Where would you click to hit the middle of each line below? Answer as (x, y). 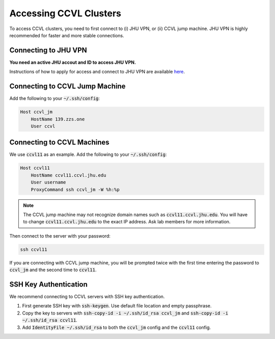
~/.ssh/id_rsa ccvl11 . (50, 320)
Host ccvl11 (35, 168)
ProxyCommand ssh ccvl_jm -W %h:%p (75, 189)
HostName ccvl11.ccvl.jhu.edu (68, 175)
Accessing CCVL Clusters (65, 13)
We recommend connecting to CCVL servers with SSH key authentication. (87, 296)
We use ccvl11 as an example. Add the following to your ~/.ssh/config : (88, 154)
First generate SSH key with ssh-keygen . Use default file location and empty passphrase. (117, 306)
